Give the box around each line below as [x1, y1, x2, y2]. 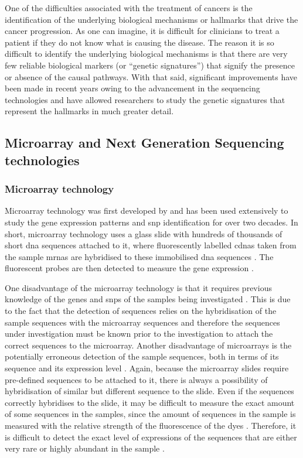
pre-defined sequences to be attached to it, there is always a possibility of [5, 373, 268, 385]
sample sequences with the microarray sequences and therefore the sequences [5, 316, 280, 328]
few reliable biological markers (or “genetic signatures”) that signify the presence [5, 59, 295, 71]
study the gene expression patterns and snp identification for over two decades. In [5, 216, 298, 228]
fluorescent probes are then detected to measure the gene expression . [5, 262, 254, 274]
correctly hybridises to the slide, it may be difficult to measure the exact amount [5, 396, 295, 408]
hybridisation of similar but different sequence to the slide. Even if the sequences [5, 385, 294, 397]
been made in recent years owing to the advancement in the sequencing [5, 82, 260, 94]
